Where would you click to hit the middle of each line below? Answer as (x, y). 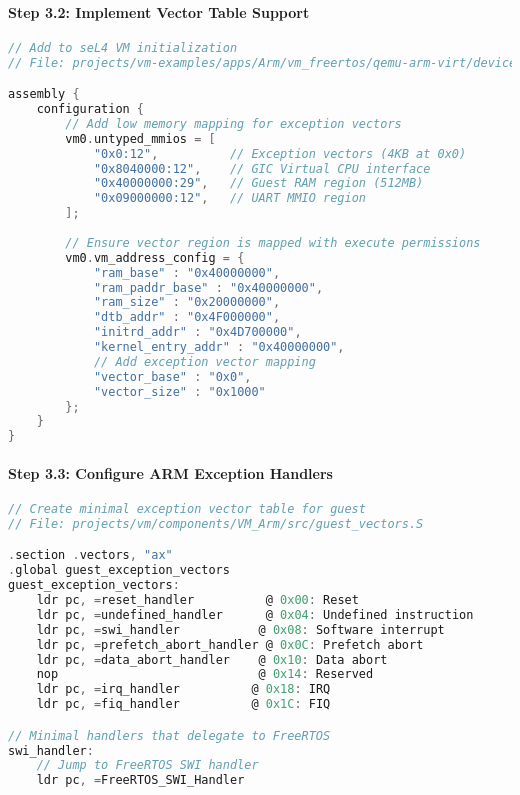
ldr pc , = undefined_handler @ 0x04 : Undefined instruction (255, 614)
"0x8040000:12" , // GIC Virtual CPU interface (262, 168)
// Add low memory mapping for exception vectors (233, 123)
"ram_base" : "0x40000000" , (187, 272)
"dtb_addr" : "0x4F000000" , (187, 317)
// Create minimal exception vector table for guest (187, 509)
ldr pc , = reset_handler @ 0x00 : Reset (197, 600)
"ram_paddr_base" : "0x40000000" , (208, 287)
